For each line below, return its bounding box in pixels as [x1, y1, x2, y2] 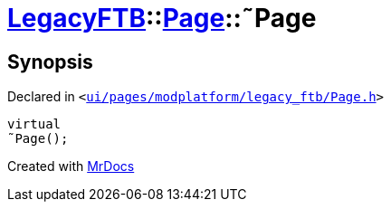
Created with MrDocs [7, 158, 135, 175]
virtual [7, 117, 62, 132]
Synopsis [7, 50, 93, 73]
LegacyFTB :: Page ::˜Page [7, 3, 317, 33]
